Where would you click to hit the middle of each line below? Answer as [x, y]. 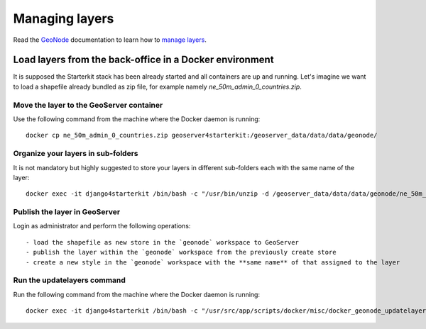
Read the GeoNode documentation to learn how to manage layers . [110, 40]
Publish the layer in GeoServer [67, 212]
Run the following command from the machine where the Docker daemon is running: [137, 294]
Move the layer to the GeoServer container [88, 105]
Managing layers [64, 18]
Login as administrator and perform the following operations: [102, 226]
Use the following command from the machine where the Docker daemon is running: [137, 119]
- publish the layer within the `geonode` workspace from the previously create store [181, 252]
